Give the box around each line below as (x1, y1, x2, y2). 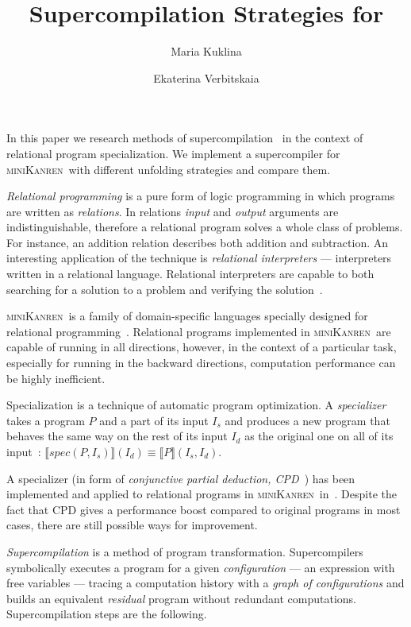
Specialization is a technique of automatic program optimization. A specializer (6, 397, 386, 413)
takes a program (6, 412, 85, 428)
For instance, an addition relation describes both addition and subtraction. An (6, 234, 389, 250)
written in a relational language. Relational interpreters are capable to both (6, 265, 375, 282)
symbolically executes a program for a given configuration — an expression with (6, 559, 395, 575)
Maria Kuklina (171, 43, 242, 60)
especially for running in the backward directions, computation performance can (6, 354, 396, 371)
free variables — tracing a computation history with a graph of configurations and (6, 575, 405, 591)
